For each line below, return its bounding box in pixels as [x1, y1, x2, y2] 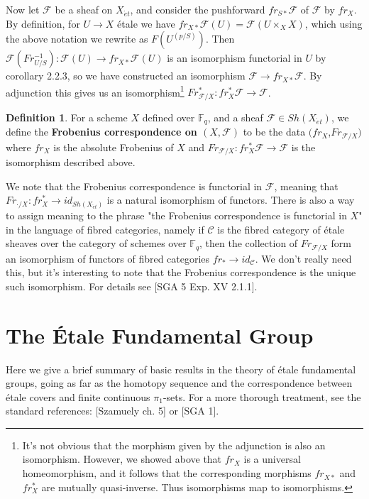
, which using [304, 16, 363, 31]
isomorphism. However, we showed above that [22, 451, 222, 466]
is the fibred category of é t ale [217, 221, 345, 236]
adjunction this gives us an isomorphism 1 [6, 82, 184, 99]
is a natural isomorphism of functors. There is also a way [106, 192, 355, 207]
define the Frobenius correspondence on [6, 124, 197, 139]
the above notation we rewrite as [6, 31, 148, 46]
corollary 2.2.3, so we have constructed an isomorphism [6, 68, 246, 83]
